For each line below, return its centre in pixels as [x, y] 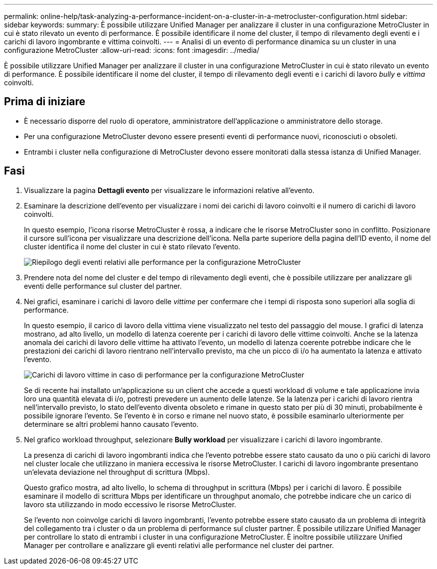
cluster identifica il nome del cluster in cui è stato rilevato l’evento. [132, 246]
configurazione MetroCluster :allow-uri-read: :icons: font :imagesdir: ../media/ [132, 50]
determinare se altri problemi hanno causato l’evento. [111, 424]
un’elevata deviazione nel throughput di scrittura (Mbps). [117, 472]
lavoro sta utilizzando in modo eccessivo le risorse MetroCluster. [130, 504]
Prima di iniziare [45, 102]
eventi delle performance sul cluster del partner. [103, 286]
